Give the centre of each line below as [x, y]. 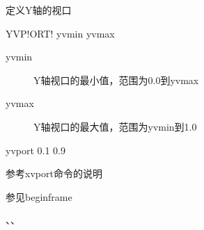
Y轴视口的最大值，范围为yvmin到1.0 [115, 126]
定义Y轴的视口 [39, 10]
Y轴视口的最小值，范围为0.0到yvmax [116, 80]
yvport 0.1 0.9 [36, 150]
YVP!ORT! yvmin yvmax [60, 33]
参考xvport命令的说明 [54, 173]
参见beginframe [39, 196]
